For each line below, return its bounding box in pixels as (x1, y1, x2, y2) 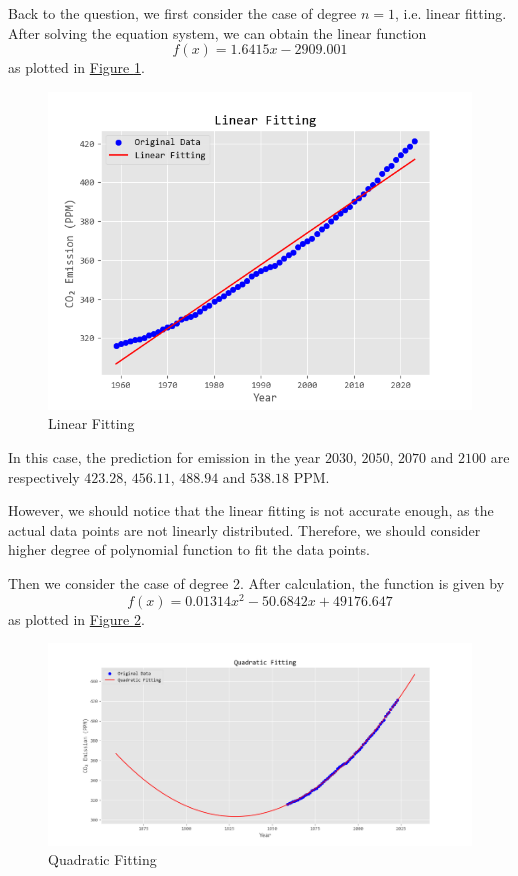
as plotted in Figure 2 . (8, 608, 145, 629)
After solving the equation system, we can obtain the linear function (8, 22, 427, 43)
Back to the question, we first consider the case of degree (8, 3, 357, 23)
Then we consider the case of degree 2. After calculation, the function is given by (8, 572, 505, 593)
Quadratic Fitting (48, 849, 157, 870)
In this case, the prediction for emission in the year (8, 446, 321, 467)
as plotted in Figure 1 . (8, 57, 145, 78)
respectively (8, 466, 80, 487)
